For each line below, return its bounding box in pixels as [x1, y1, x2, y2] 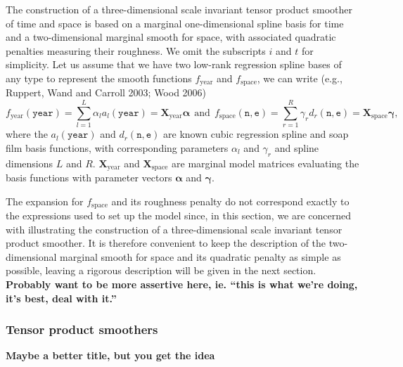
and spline [274, 140, 319, 155]
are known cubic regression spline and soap [163, 127, 349, 141]
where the [6, 127, 48, 141]
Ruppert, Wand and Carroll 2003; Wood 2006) [6, 85, 207, 100]
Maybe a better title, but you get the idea [6, 348, 215, 363]
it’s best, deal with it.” [6, 290, 117, 305]
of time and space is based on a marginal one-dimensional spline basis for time [6, 15, 344, 30]
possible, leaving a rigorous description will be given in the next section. [6, 263, 316, 278]
